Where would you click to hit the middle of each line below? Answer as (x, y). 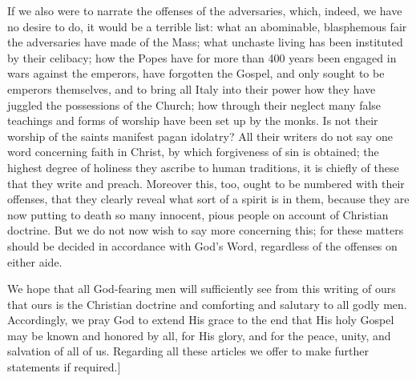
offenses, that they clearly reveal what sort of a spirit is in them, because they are (208, 199)
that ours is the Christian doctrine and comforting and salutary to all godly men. (207, 304)
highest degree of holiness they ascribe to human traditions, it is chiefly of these (203, 167)
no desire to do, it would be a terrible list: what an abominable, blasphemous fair (207, 26)
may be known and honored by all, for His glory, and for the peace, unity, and (199, 335)
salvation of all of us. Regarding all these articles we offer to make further (188, 351)
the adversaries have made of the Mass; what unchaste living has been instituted (205, 42)
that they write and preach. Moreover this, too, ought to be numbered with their (206, 183)
